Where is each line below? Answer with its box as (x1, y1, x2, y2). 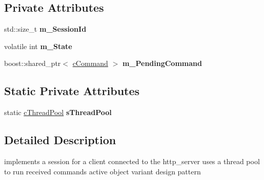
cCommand (72, 58, 108, 69)
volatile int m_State (4, 40, 72, 51)
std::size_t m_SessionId (4, 24, 87, 34)
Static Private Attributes (4, 83, 140, 99)
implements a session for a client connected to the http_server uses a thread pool (4, 155, 260, 166)
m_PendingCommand (122, 58, 202, 69)
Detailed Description (4, 132, 116, 148)
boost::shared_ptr (4, 58, 61, 69)
